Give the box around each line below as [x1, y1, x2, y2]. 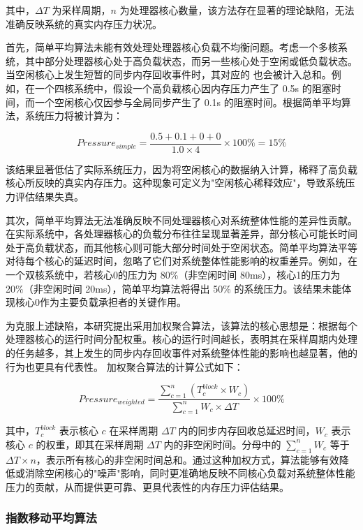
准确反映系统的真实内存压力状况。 [6, 16, 162, 31]
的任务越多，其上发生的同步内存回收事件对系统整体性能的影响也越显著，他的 [6, 345, 357, 360]
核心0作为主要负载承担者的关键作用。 [15, 295, 186, 309]
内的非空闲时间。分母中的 [163, 436, 281, 451]
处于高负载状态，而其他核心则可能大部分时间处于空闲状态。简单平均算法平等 [6, 240, 357, 254]
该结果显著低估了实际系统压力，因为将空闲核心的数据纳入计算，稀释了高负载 [6, 161, 357, 176]
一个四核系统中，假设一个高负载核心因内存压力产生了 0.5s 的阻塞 [34, 80, 332, 95]
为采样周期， [52, 3, 111, 17]
